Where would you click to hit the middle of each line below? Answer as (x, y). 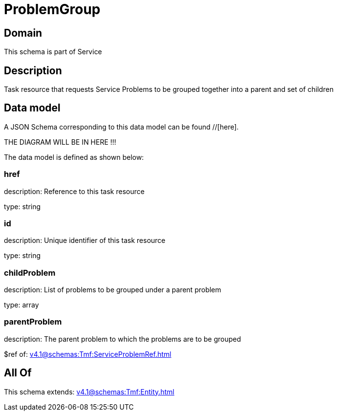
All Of (18, 373)
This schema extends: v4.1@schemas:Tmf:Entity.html (89, 392)
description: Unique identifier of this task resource (85, 240)
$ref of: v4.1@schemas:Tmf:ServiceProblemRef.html (88, 354)
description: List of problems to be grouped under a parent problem (113, 290)
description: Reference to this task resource (74, 191)
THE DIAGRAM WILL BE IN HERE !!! (60, 142)
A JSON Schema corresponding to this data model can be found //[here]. (121, 127)
